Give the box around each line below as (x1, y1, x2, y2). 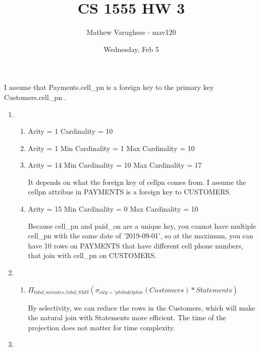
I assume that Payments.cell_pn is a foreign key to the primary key (4, 82, 214, 92)
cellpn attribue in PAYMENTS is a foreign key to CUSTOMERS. (28, 186, 231, 197)
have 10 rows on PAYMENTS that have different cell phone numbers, (28, 240, 243, 250)
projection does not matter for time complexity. (28, 322, 175, 332)
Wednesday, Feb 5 (103, 43, 159, 54)
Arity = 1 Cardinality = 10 (28, 126, 113, 136)
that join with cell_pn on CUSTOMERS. (28, 250, 157, 261)
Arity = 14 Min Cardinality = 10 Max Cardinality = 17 (28, 160, 202, 170)
